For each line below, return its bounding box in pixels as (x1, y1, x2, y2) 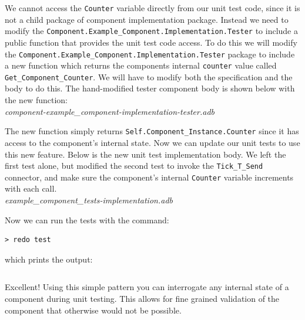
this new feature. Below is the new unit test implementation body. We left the (5, 148, 286, 160)
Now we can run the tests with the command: (5, 213, 169, 226)
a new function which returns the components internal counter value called (5, 59, 277, 72)
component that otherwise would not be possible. (5, 304, 182, 316)
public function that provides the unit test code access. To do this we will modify (5, 36, 297, 48)
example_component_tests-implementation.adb (5, 194, 173, 206)
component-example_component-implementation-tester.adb (5, 105, 214, 117)
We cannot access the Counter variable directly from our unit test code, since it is (5, 2, 300, 13)
